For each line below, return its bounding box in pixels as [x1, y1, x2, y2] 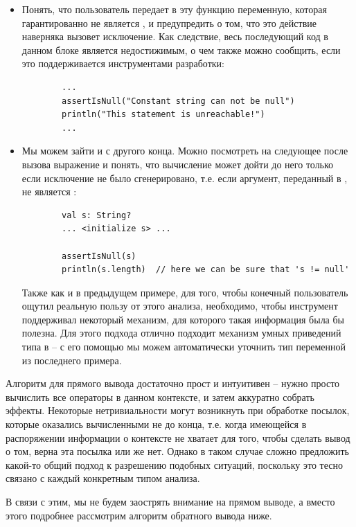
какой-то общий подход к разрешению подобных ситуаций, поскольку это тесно [6, 457, 343, 472]
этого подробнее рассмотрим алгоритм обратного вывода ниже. [6, 508, 272, 522]
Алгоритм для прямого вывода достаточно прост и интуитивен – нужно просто [6, 376, 340, 391]
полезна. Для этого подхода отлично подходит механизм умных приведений [21, 325, 341, 340]
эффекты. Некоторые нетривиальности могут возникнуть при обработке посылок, [6, 403, 350, 418]
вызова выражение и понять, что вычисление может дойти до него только [21, 157, 334, 171]
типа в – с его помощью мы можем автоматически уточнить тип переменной [21, 339, 346, 354]
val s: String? [62, 210, 132, 220]
